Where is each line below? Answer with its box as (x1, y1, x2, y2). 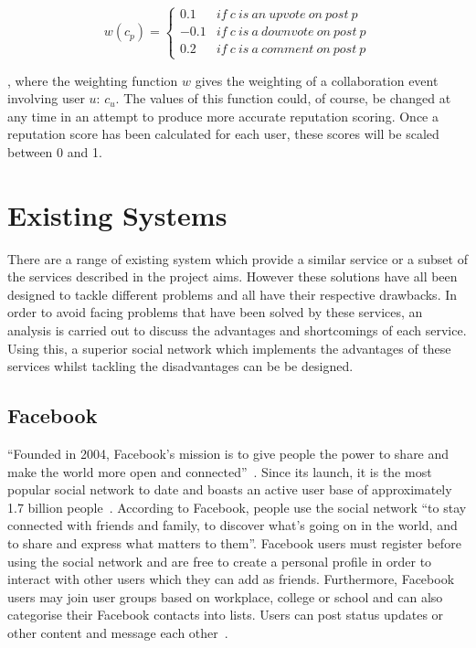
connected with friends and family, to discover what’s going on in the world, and (7, 515, 458, 535)
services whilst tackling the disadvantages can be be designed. (7, 356, 354, 376)
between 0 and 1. (7, 142, 102, 161)
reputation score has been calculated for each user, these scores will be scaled (7, 124, 439, 143)
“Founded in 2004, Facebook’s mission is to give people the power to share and (7, 444, 450, 463)
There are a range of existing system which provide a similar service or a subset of (7, 249, 468, 268)
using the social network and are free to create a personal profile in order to (7, 551, 432, 570)
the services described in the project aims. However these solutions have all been (7, 267, 458, 286)
